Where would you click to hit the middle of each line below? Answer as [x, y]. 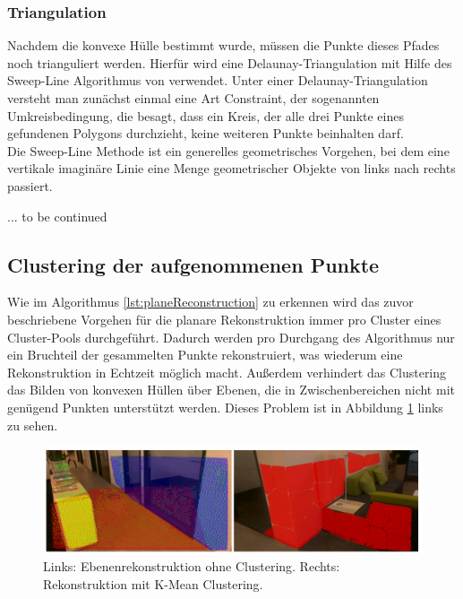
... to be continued [57, 216]
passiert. [30, 185]
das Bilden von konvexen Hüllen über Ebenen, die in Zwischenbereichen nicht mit [231, 390]
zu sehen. [33, 425]
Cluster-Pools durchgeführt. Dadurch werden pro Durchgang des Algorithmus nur [231, 337]
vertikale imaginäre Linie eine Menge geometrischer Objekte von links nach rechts [231, 168]
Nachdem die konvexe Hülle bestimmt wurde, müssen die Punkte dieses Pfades [223, 45]
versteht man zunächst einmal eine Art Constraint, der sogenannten [193, 98]
